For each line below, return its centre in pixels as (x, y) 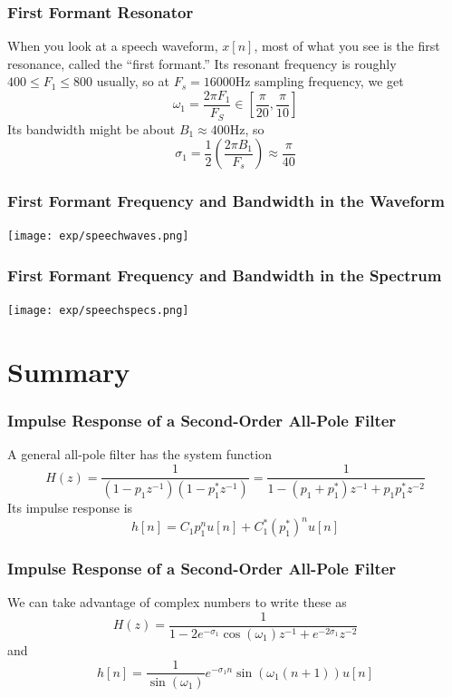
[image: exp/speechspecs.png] (98, 311)
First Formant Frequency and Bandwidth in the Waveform (226, 201)
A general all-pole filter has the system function (139, 454)
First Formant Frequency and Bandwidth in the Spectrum (225, 275)
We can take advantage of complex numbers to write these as (177, 602)
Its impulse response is (70, 507)
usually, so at (133, 81)
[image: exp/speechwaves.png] (98, 236)
